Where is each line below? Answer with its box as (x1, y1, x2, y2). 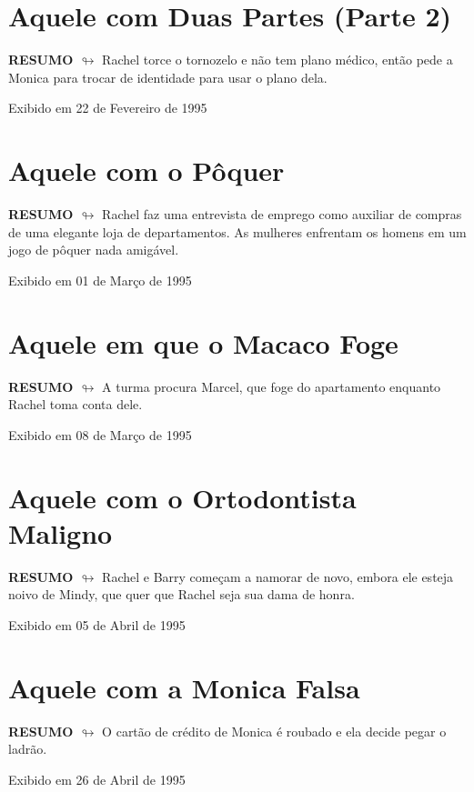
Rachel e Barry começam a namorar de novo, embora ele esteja (102, 566, 454, 586)
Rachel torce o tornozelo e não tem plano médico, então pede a (102, 50, 453, 69)
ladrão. (8, 739, 47, 758)
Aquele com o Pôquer (8, 152, 285, 189)
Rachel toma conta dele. (8, 395, 143, 414)
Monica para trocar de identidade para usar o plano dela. (8, 67, 328, 86)
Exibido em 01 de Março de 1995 (8, 270, 192, 289)
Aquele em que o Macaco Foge (8, 324, 398, 361)
